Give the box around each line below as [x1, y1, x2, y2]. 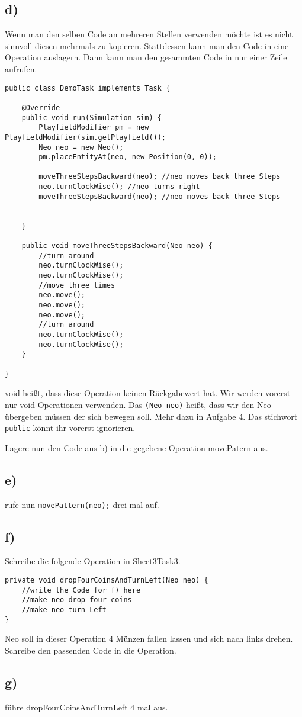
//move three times [38, 281, 115, 290]
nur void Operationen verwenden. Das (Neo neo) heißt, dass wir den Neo [5, 398, 271, 410]
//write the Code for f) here [21, 586, 141, 594]
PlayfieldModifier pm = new [38, 123, 149, 132]
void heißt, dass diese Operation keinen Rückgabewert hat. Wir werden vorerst [5, 387, 291, 399]
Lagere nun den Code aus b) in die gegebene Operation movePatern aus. [5, 441, 268, 454]
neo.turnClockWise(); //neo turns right [38, 182, 200, 191]
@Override [21, 103, 60, 112]
